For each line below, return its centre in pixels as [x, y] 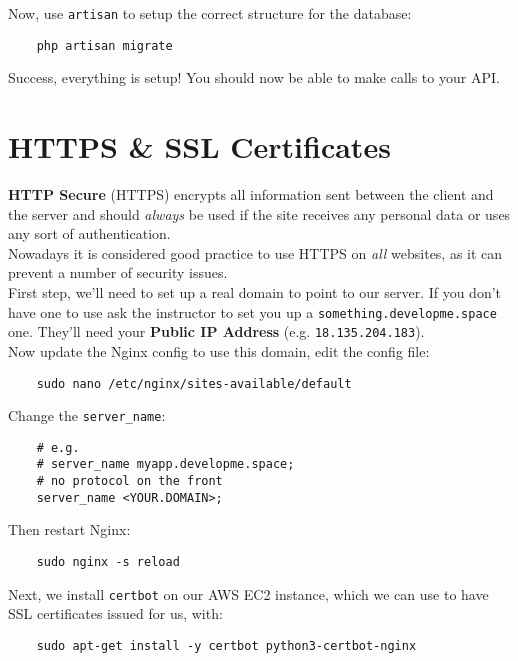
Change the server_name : [87, 415]
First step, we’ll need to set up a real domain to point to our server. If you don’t [255, 292]
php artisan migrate [104, 45]
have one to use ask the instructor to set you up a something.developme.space [252, 311]
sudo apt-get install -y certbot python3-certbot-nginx [226, 645]
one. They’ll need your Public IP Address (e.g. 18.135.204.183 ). [216, 331]
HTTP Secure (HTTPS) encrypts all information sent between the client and [251, 194]
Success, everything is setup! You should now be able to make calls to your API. [254, 77]
